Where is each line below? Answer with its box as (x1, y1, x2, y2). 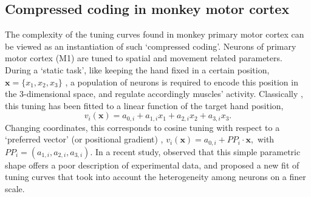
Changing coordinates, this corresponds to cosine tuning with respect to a (5, 121, 280, 133)
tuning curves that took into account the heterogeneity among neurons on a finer (5, 170, 306, 183)
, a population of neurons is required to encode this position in (65, 75, 298, 88)
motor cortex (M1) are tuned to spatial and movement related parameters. (5, 52, 282, 64)
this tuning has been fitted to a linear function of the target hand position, (5, 99, 284, 112)
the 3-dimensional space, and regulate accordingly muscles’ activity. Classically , (5, 87, 303, 100)
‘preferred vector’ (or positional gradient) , (5, 133, 163, 145)
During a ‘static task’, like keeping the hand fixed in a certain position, (5, 63, 270, 76)
